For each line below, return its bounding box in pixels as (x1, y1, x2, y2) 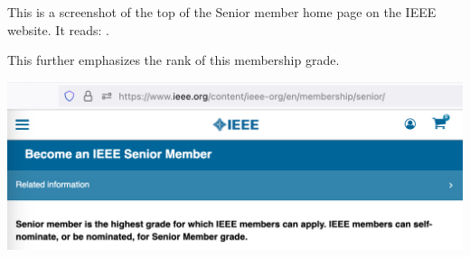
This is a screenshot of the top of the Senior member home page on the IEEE (7, 3, 437, 21)
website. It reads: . (7, 20, 109, 39)
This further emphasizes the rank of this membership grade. (7, 50, 340, 69)
